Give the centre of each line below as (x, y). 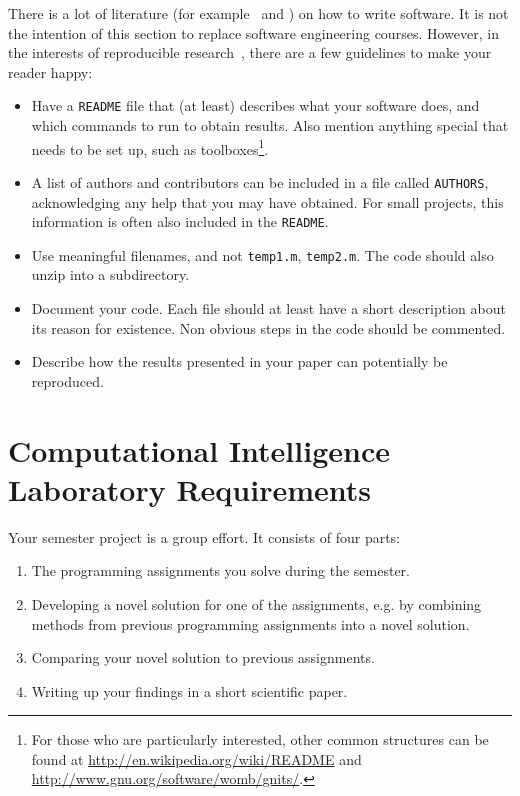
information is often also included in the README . (180, 221)
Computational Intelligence (199, 449)
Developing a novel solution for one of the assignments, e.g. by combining (256, 603)
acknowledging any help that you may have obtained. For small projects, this (267, 201)
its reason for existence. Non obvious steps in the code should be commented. (268, 327)
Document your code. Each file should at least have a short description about (268, 308)
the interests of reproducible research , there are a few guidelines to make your (250, 52)
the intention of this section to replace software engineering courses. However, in (253, 32)
